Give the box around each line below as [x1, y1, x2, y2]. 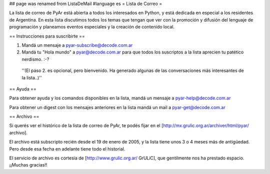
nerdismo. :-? [21, 56, 49, 62]
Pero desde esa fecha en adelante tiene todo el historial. [9, 145, 125, 152]
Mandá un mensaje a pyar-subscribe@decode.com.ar [21, 42, 133, 48]
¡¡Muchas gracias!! [9, 162, 47, 168]
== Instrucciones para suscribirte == [9, 33, 85, 39]
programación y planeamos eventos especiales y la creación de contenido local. [9, 24, 175, 30]
